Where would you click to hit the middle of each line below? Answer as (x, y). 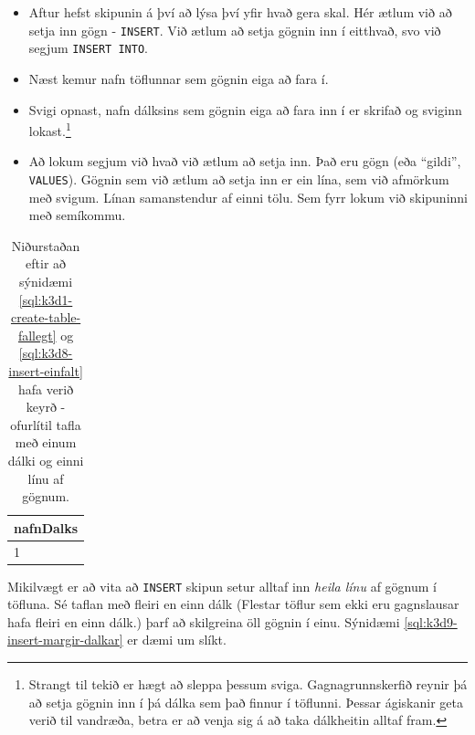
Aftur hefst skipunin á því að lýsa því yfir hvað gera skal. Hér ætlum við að (240, 12)
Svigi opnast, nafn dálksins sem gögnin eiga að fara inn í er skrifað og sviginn (245, 109)
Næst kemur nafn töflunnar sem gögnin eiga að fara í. (179, 78)
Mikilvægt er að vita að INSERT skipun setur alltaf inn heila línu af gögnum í (222, 586)
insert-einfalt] (46, 370)
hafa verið (46, 388)
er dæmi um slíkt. (177, 640)
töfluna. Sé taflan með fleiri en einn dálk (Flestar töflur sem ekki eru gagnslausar (233, 604)
